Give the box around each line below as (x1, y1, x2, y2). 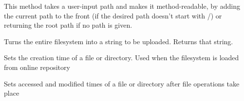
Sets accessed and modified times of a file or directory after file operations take (4, 78, 240, 88)
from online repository (4, 62, 70, 72)
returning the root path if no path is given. (4, 20, 132, 30)
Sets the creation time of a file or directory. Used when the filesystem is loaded (4, 52, 239, 63)
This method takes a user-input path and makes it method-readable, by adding (4, 1, 240, 11)
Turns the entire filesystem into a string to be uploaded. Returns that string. (4, 36, 233, 46)
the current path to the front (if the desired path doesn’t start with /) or (4, 10, 222, 20)
